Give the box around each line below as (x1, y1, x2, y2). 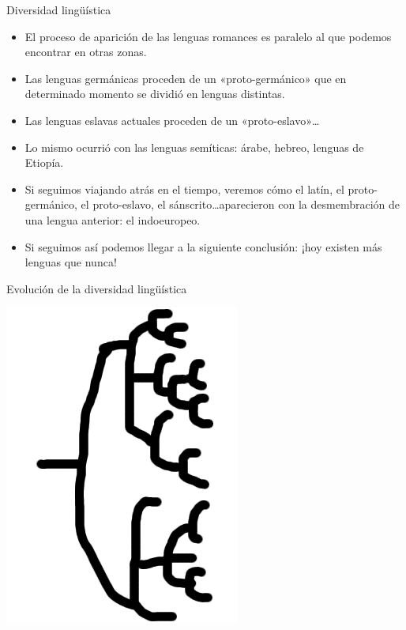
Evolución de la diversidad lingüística (6, 280, 187, 296)
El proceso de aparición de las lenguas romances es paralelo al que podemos (24, 28, 392, 44)
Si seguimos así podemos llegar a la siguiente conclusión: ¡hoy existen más (24, 238, 382, 255)
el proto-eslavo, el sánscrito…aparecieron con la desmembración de (81, 196, 400, 213)
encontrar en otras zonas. (24, 43, 147, 60)
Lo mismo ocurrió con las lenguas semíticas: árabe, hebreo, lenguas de (24, 138, 364, 155)
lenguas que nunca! (24, 254, 117, 270)
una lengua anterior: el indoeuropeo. (24, 211, 201, 228)
